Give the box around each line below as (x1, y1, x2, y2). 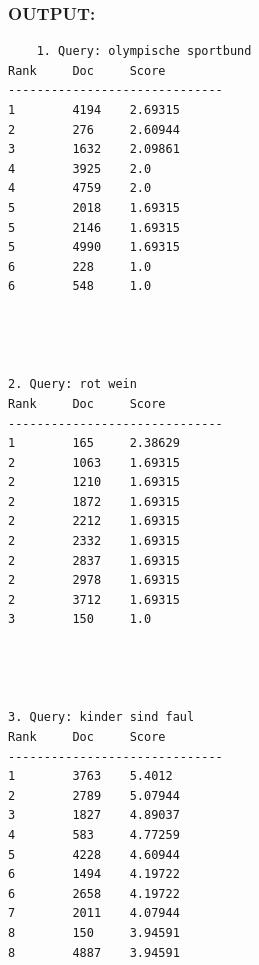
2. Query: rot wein (8, 377, 137, 392)
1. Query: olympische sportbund (36, 44, 252, 59)
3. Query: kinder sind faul (8, 710, 195, 725)
